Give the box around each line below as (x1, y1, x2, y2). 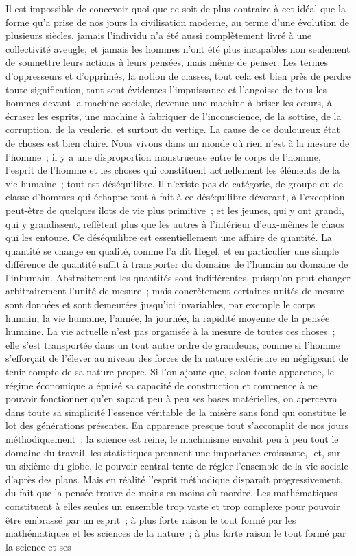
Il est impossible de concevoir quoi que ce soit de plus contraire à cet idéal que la (5, 1, 346, 15)
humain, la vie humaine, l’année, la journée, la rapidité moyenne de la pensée (5, 310, 330, 325)
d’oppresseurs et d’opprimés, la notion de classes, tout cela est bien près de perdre (5, 68, 351, 82)
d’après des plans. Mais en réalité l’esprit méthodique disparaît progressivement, (5, 472, 343, 486)
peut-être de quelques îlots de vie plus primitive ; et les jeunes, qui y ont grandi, (5, 202, 344, 217)
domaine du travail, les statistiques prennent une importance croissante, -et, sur (5, 445, 341, 459)
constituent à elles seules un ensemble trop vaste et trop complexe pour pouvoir (5, 498, 340, 513)
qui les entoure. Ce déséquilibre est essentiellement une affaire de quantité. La (5, 230, 332, 244)
